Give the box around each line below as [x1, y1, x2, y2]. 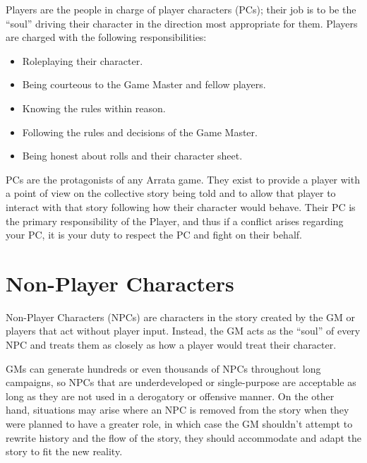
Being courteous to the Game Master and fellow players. [22, 77, 266, 92]
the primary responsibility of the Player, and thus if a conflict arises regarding [6, 213, 344, 228]
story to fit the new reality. [6, 444, 123, 459]
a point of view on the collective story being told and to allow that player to [6, 186, 336, 200]
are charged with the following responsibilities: [6, 30, 207, 44]
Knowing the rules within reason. [22, 100, 166, 115]
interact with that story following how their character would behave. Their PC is [6, 199, 356, 214]
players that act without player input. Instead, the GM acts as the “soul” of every [6, 323, 361, 338]
